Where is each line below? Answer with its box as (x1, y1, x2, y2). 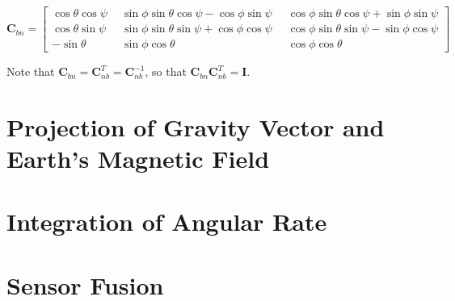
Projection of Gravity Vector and (6, 110, 385, 143)
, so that (145, 63, 187, 80)
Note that (6, 63, 55, 80)
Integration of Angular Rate (6, 205, 327, 238)
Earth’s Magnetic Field (6, 142, 270, 175)
